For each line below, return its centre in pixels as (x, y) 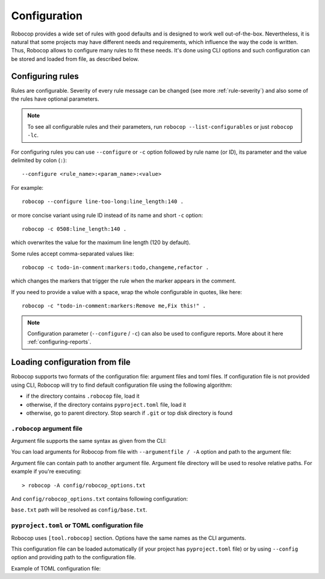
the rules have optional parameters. (55, 99)
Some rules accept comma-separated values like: (73, 254)
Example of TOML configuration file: (56, 568)
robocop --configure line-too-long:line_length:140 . (103, 202)
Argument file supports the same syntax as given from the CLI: (89, 441)
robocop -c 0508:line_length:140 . (74, 229)
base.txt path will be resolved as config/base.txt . (79, 510)
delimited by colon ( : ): (39, 160)
